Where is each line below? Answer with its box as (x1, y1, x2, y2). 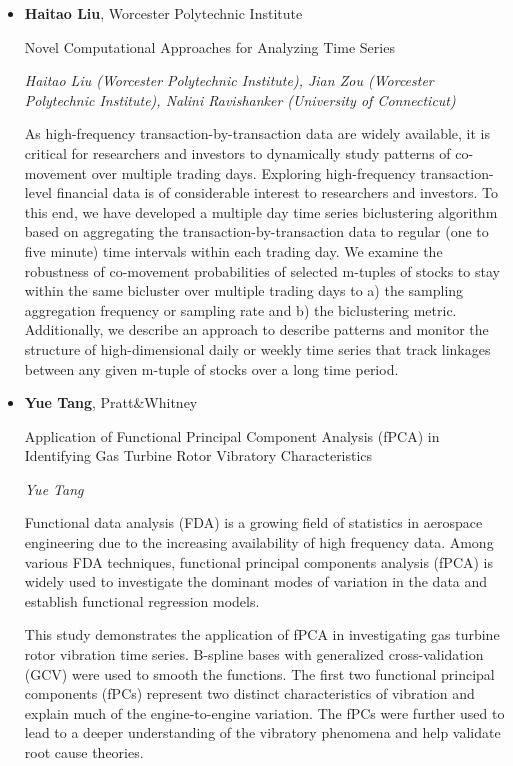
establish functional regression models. (24, 590, 260, 611)
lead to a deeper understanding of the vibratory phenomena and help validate (24, 722, 501, 743)
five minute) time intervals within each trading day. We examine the (24, 240, 443, 261)
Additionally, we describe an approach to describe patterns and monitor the (24, 319, 489, 340)
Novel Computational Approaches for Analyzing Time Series (24, 36, 395, 57)
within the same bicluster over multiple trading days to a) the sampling (24, 280, 464, 301)
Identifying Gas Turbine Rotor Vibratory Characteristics (24, 445, 373, 466)
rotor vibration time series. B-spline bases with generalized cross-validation (24, 644, 484, 665)
